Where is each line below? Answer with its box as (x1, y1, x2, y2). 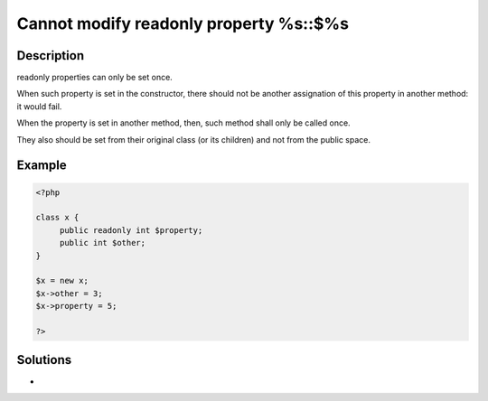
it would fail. (16, 100, 62, 112)
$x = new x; (35, 275, 89, 286)
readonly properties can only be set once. (16, 72, 174, 83)
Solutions (16, 352, 72, 368)
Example (16, 158, 67, 173)
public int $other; (59, 238, 146, 248)
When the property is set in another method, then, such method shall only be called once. (16, 117, 352, 128)
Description (16, 48, 85, 63)
